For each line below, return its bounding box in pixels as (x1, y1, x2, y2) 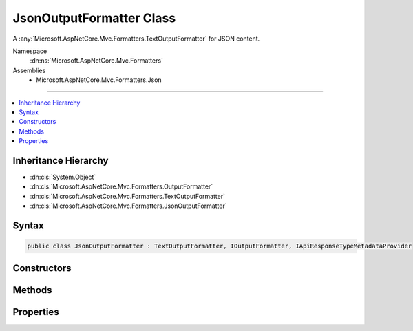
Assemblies (12, 66, 46, 74)
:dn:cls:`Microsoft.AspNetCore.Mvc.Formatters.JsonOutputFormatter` (30, 202, 227, 210)
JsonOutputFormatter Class (12, 10, 176, 25)
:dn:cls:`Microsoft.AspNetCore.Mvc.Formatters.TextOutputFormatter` (30, 192, 226, 200)
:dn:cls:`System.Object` (30, 173, 96, 181)
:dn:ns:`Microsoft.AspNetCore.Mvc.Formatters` (30, 56, 163, 65)
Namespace (12, 47, 47, 55)
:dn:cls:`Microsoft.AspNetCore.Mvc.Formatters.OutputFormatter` (30, 182, 213, 191)
